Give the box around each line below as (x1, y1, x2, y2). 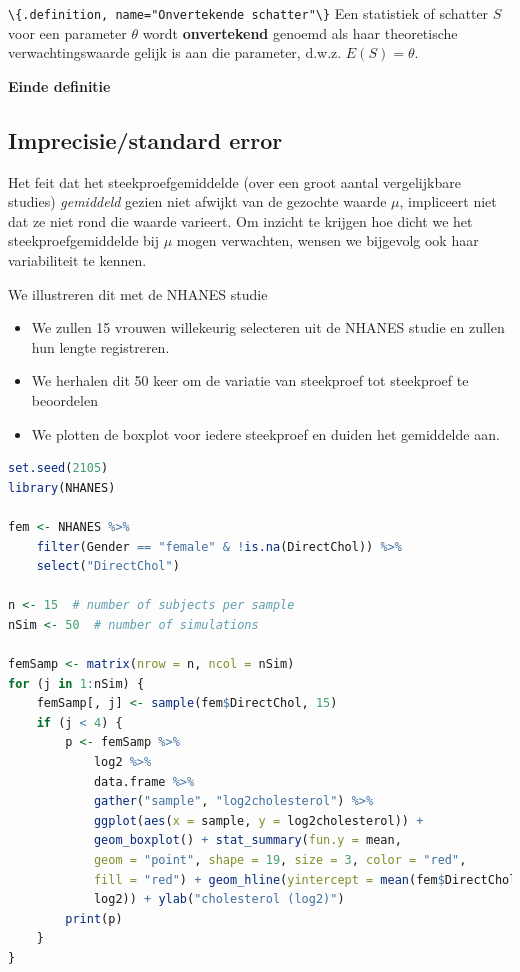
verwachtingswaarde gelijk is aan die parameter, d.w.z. (8, 42, 342, 63)
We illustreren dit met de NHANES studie (8, 283, 268, 304)
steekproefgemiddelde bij (8, 230, 160, 251)
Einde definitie (8, 75, 111, 96)
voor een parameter (8, 22, 127, 43)
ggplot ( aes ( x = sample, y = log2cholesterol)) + (93, 813, 424, 828)
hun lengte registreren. (31, 336, 170, 357)
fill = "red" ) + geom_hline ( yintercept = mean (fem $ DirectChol (93, 872, 517, 887)
